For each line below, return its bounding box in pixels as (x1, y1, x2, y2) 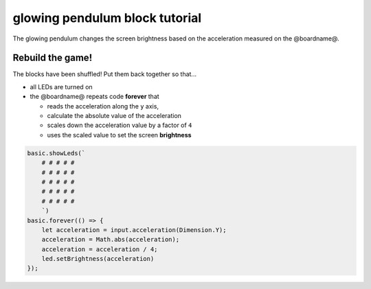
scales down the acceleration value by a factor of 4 (47, 121, 192, 130)
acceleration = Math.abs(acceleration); (41, 235, 180, 244)
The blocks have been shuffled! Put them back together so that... (12, 70, 197, 78)
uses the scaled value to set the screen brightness (47, 130, 192, 139)
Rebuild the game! (12, 52, 93, 64)
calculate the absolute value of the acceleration (47, 112, 182, 120)
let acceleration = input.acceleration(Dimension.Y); (41, 226, 227, 233)
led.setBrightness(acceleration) (41, 255, 155, 263)
